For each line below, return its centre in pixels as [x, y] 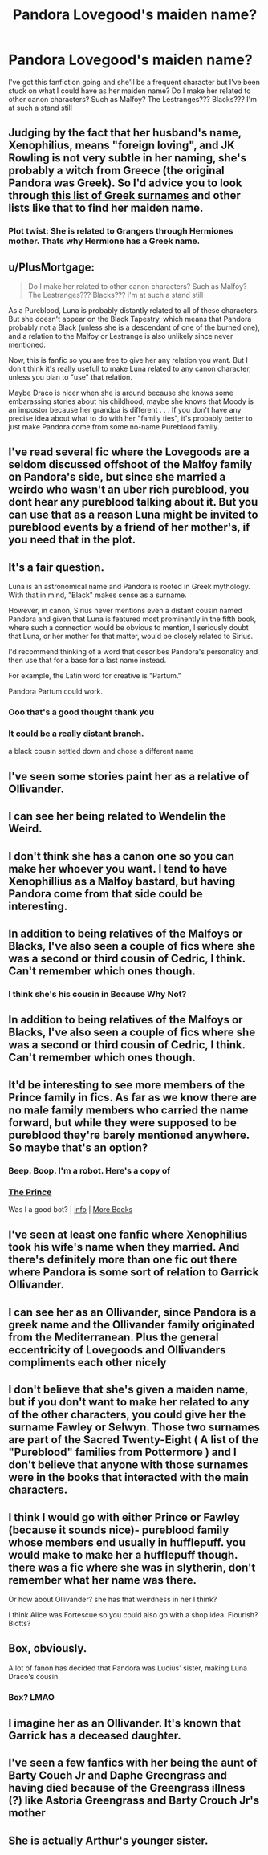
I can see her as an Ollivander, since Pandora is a [132, 1312]
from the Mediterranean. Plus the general [114, 1337]
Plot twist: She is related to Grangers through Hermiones [121, 231]
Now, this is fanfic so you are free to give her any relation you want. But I [128, 360]
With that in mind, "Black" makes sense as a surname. [97, 595]
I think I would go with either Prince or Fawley [124, 1517]
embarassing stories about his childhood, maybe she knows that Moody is [131, 401]
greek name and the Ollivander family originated [132, 1325]
